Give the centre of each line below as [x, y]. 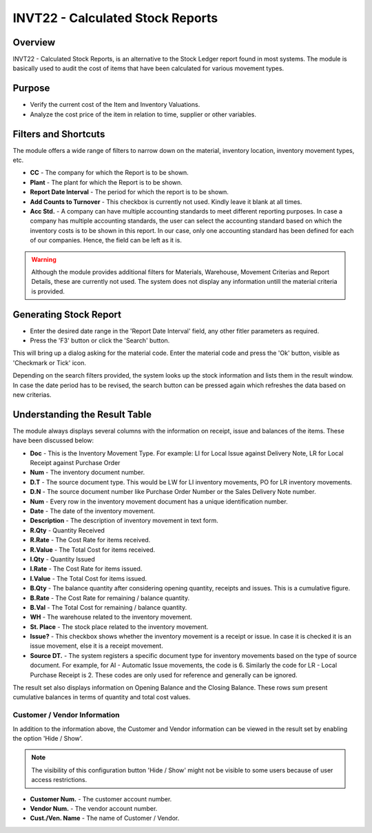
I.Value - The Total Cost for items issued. [89, 578]
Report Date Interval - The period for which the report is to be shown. [129, 192]
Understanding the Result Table [82, 414]
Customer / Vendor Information [66, 715]
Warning [44, 259]
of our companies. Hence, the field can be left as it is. [106, 240]
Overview [34, 42]
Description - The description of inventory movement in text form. [124, 521]
